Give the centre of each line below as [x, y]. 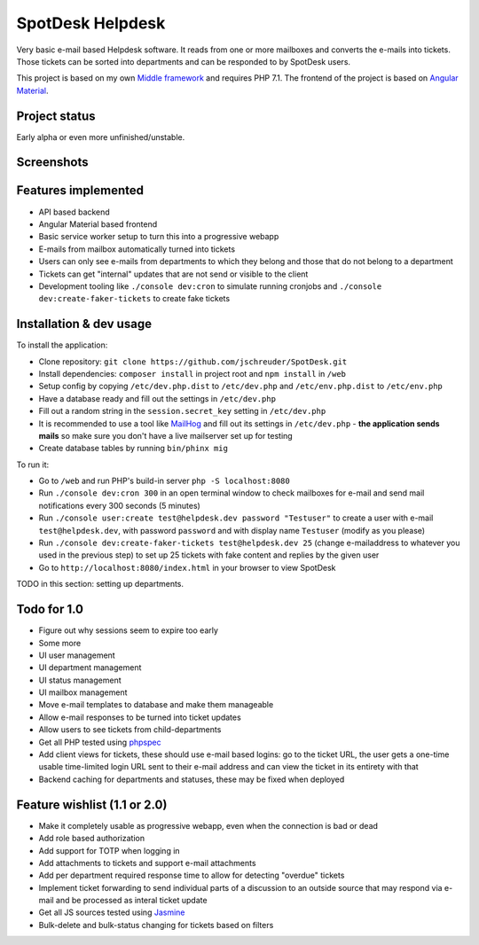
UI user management [77, 655]
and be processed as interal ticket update [131, 901]
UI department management [90, 668]
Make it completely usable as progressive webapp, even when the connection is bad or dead [208, 825]
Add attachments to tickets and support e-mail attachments [147, 863]
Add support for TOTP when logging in [110, 850]
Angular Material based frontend [98, 224]
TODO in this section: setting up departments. [100, 584]
